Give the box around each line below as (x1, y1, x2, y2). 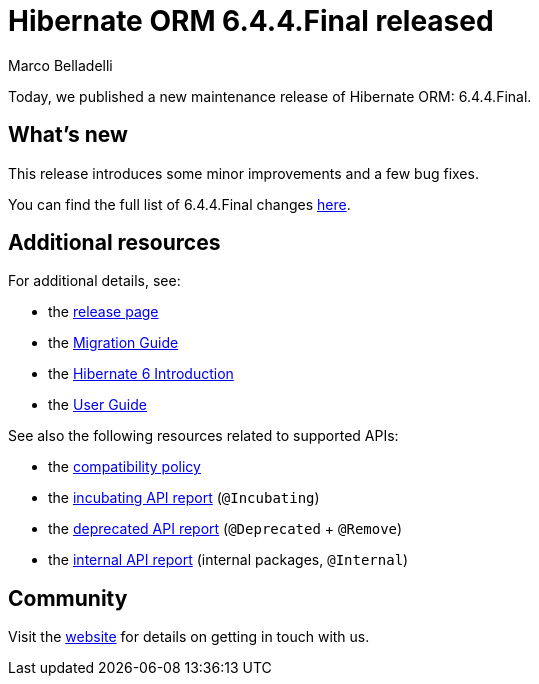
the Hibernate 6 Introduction (48, 365, 234, 383)
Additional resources (8, 230, 221, 256)
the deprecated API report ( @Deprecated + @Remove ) (48, 520, 403, 538)
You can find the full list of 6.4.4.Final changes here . (8, 195, 351, 213)
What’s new (8, 122, 128, 148)
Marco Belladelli (8, 56, 113, 74)
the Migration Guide (48, 334, 179, 352)
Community (8, 585, 128, 611)
